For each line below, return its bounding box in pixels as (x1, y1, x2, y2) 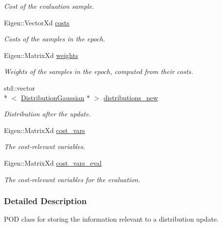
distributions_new (103, 92, 158, 102)
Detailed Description (4, 195, 87, 207)
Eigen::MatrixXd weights (4, 50, 78, 60)
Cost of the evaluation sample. (4, 1, 94, 11)
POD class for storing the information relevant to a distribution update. (4, 214, 219, 224)
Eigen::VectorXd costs (4, 17, 70, 27)
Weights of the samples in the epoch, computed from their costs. (4, 66, 193, 76)
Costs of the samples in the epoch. (4, 34, 105, 44)
